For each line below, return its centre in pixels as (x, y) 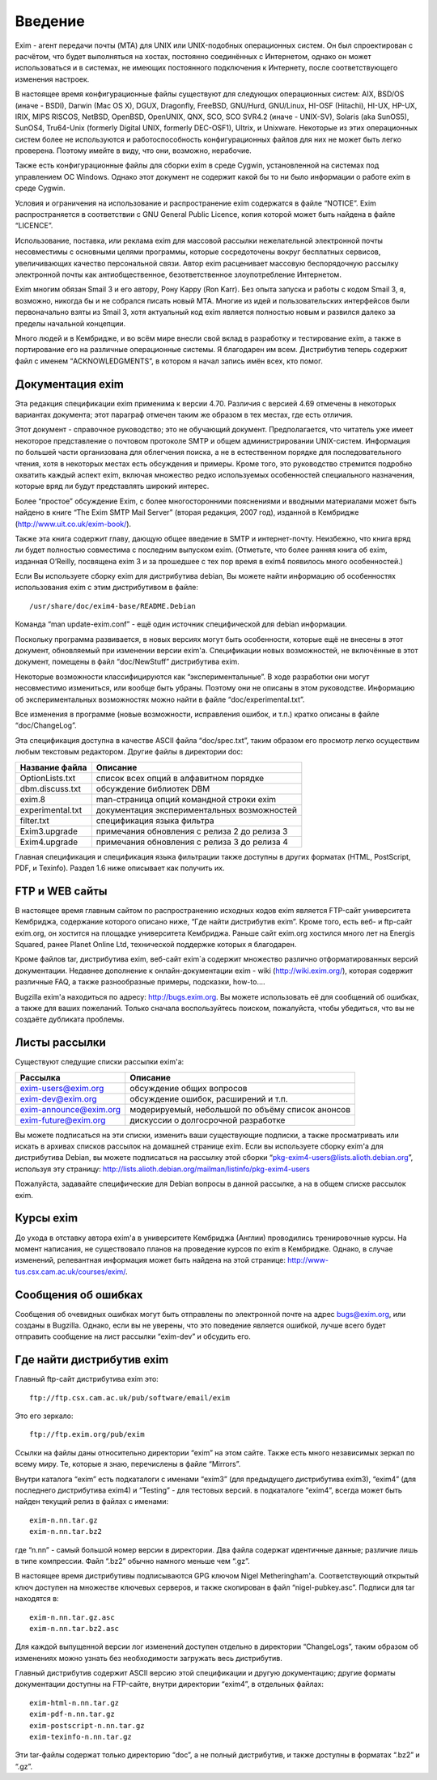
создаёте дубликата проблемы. (70, 1019)
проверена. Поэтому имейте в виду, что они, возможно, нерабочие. (134, 151)
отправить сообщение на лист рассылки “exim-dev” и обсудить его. (133, 1336)
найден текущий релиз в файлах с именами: (92, 1502)
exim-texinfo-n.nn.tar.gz (81, 1737)
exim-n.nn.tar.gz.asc (72, 1617)
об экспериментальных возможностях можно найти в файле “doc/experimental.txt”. (160, 699)
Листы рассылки (61, 1043)
